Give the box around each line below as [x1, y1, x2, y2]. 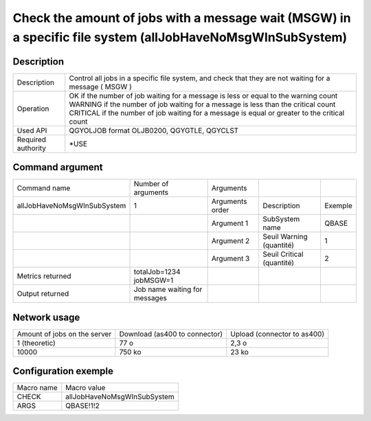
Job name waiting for [133, 285, 203, 295]
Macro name [16, 383, 58, 393]
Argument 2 [211, 236, 250, 246]
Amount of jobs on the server [16, 329, 112, 339]
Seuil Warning [262, 232, 308, 242]
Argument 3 [211, 254, 250, 264]
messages [133, 293, 168, 303]
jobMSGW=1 [133, 275, 174, 285]
